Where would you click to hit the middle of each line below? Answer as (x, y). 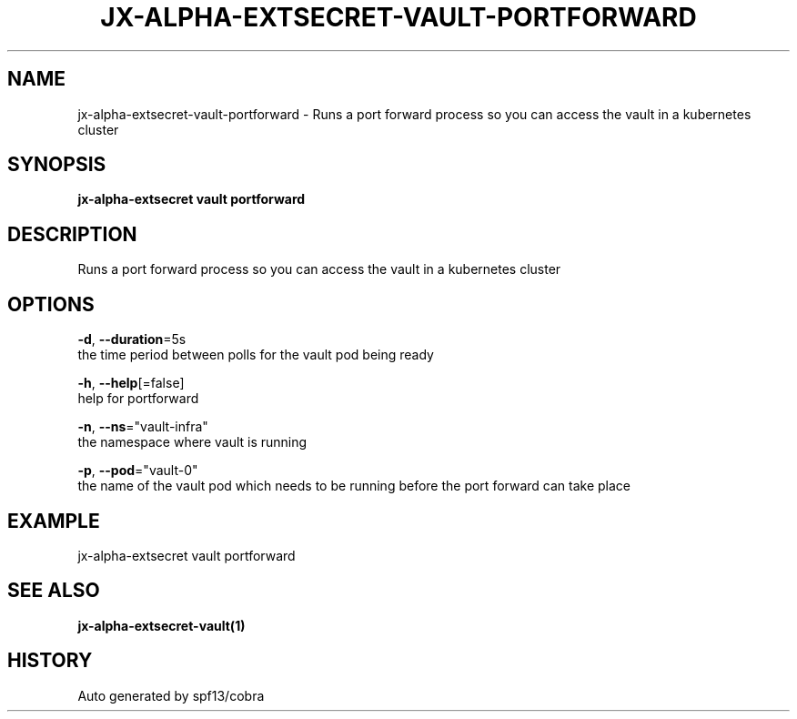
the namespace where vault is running (192, 442)
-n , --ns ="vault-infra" (143, 427)
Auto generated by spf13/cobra (171, 695)
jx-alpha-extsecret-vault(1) (161, 625)
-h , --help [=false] (131, 383)
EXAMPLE (54, 521)
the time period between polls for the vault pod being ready (256, 355)
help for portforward (138, 399)
